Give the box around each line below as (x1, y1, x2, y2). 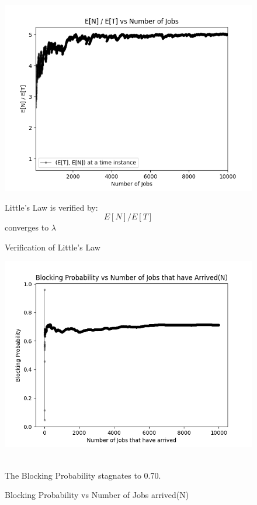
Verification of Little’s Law (5, 241, 100, 253)
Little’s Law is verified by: (5, 201, 98, 213)
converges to (5, 221, 49, 233)
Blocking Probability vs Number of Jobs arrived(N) (5, 489, 189, 501)
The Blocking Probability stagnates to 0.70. (5, 469, 161, 481)
